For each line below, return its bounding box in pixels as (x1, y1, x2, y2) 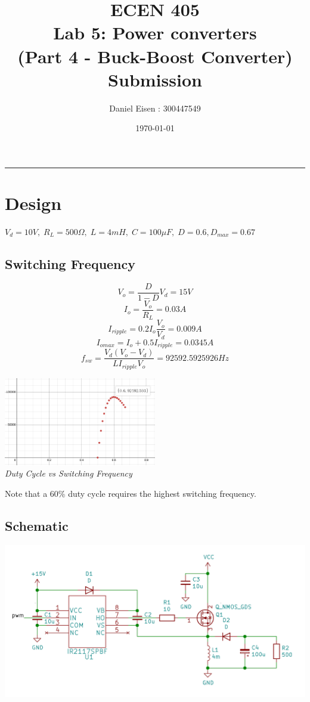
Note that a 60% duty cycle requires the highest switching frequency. (5, 487, 256, 499)
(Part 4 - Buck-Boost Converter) (17, 44, 293, 68)
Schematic (5, 516, 69, 534)
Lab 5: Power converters (53, 20, 257, 45)
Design (5, 191, 62, 215)
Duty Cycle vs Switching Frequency (5, 467, 132, 480)
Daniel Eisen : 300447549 (109, 101, 201, 114)
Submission (108, 67, 202, 91)
